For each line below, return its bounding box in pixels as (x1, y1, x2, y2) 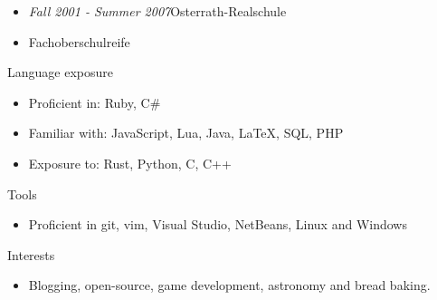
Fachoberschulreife (28, 32, 130, 51)
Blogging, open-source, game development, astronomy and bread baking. (28, 276, 431, 295)
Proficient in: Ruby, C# (28, 92, 161, 111)
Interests (7, 245, 55, 264)
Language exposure (7, 63, 113, 82)
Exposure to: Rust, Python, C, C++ (28, 153, 232, 172)
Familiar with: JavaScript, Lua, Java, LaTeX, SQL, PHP (28, 123, 344, 142)
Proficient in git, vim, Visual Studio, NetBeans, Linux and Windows (28, 215, 407, 234)
